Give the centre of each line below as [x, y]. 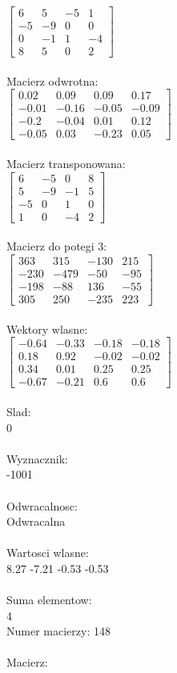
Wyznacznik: [38, 458]
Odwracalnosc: [42, 505]
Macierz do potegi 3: [57, 246]
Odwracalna [36, 521]
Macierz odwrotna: [52, 80]
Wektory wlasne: [47, 328]
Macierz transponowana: [66, 164]
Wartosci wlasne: [48, 553]
